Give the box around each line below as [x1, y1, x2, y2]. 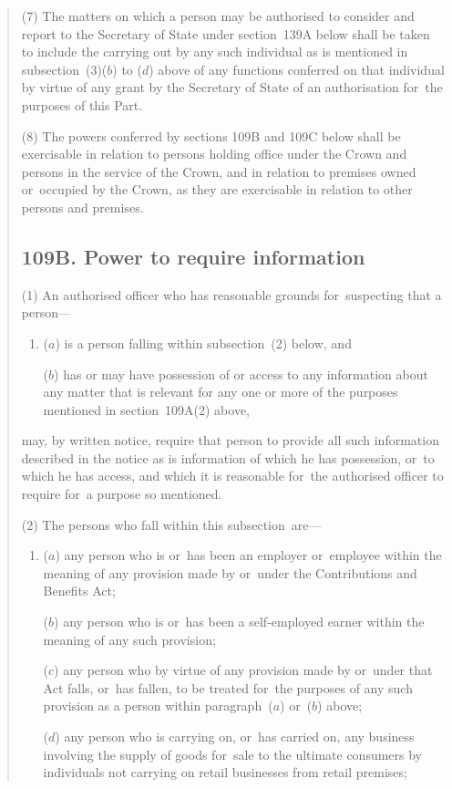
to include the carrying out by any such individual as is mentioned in [21, 42, 408, 61]
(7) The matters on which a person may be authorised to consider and [21, 6, 415, 25]
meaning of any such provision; [43, 629, 216, 649]
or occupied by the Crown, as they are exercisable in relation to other [21, 180, 413, 199]
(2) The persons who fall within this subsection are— [21, 514, 322, 534]
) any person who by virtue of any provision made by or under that [54, 660, 433, 680]
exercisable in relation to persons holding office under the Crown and [21, 144, 407, 163]
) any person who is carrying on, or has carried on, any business [55, 727, 415, 746]
